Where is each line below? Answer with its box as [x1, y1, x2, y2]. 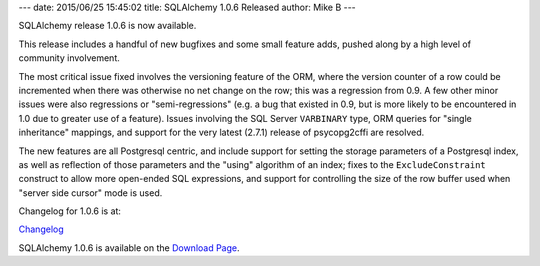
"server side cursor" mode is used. [18, 186, 163, 199]
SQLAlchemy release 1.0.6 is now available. [18, 20, 197, 32]
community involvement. [18, 52, 120, 64]
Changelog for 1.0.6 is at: [18, 205, 122, 217]
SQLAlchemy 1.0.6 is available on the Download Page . [18, 241, 240, 254]
